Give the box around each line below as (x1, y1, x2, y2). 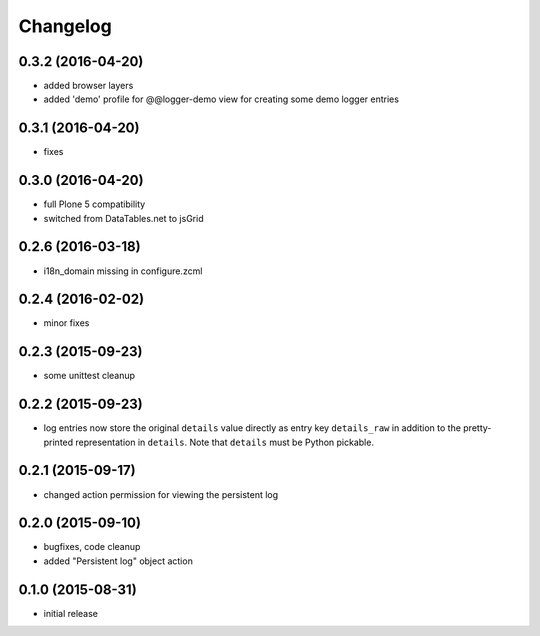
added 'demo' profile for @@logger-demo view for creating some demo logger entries (43, 93, 400, 105)
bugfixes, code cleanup (43, 541, 141, 553)
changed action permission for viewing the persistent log (43, 488, 279, 500)
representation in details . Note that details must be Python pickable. (75, 436, 375, 448)
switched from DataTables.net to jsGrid (43, 212, 204, 224)
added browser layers (43, 80, 134, 92)
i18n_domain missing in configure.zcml (43, 265, 203, 277)
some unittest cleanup (43, 370, 135, 382)
